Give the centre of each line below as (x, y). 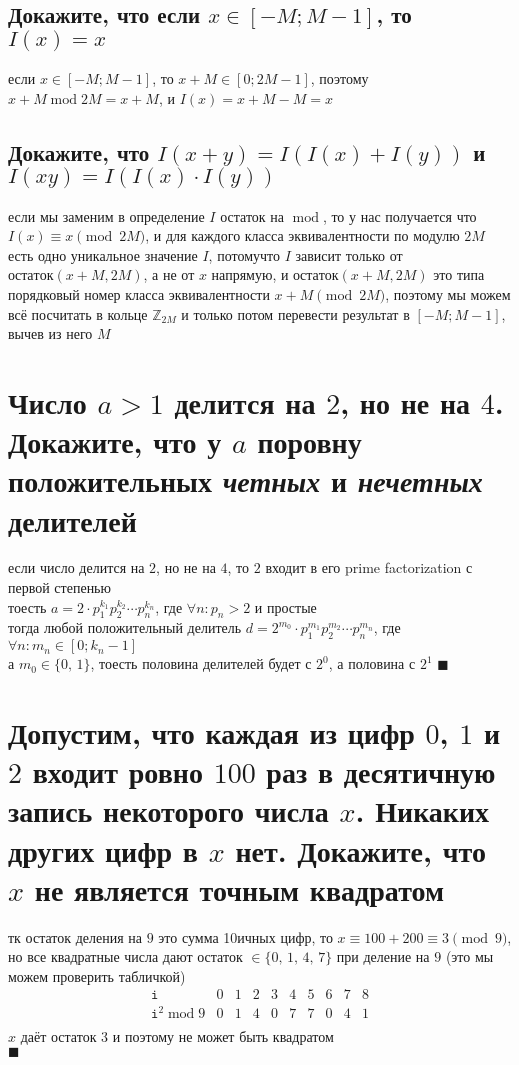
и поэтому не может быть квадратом (223, 1036)
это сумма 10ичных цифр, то (245, 936)
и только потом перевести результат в (295, 313)
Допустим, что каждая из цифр (211, 732)
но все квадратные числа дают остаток (125, 956)
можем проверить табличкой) (97, 975)
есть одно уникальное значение (103, 254)
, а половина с (372, 663)
